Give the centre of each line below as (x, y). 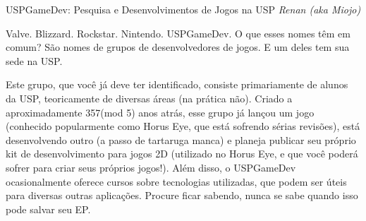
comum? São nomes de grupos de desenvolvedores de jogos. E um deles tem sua (178, 47)
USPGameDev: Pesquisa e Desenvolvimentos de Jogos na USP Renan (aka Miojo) (183, 9)
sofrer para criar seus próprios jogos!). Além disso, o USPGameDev (151, 167)
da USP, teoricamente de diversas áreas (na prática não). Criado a (149, 98)
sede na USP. (34, 60)
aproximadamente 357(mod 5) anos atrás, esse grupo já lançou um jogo (160, 112)
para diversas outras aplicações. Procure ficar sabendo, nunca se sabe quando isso (182, 195)
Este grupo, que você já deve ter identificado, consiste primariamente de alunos (177, 84)
